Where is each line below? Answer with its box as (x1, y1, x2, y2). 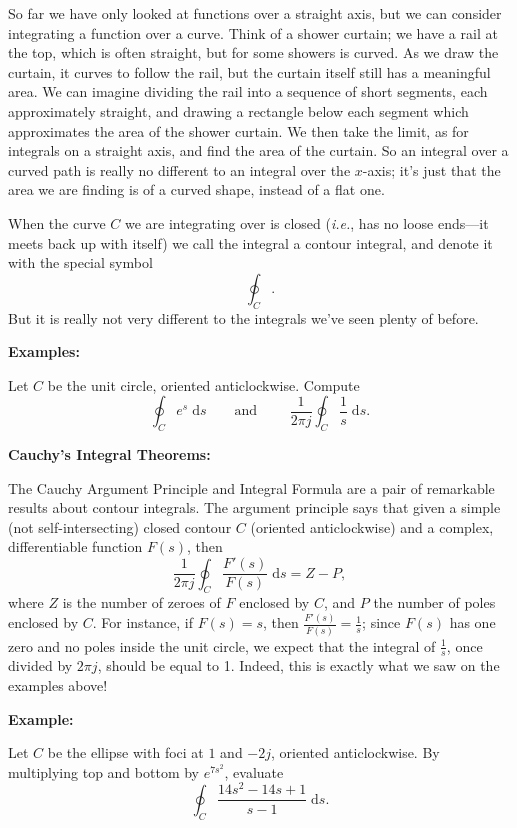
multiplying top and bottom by (8, 761, 199, 782)
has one (449, 612, 496, 633)
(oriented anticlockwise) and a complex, (250, 516, 494, 537)
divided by (8, 655, 73, 676)
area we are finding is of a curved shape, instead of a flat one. (8, 179, 385, 200)
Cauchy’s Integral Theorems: (8, 444, 211, 465)
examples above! (8, 675, 108, 696)
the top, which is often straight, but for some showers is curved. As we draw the (8, 42, 499, 63)
